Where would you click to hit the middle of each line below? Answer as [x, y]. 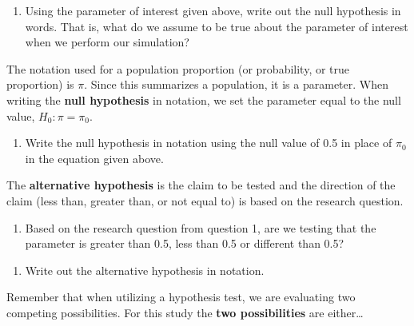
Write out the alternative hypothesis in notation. [145, 270]
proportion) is [40, 84]
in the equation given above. [94, 158]
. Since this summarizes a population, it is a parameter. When [236, 84]
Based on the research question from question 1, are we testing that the [201, 227]
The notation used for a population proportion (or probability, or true [178, 68]
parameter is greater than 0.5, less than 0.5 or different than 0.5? [185, 243]
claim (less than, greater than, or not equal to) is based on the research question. [205, 200]
